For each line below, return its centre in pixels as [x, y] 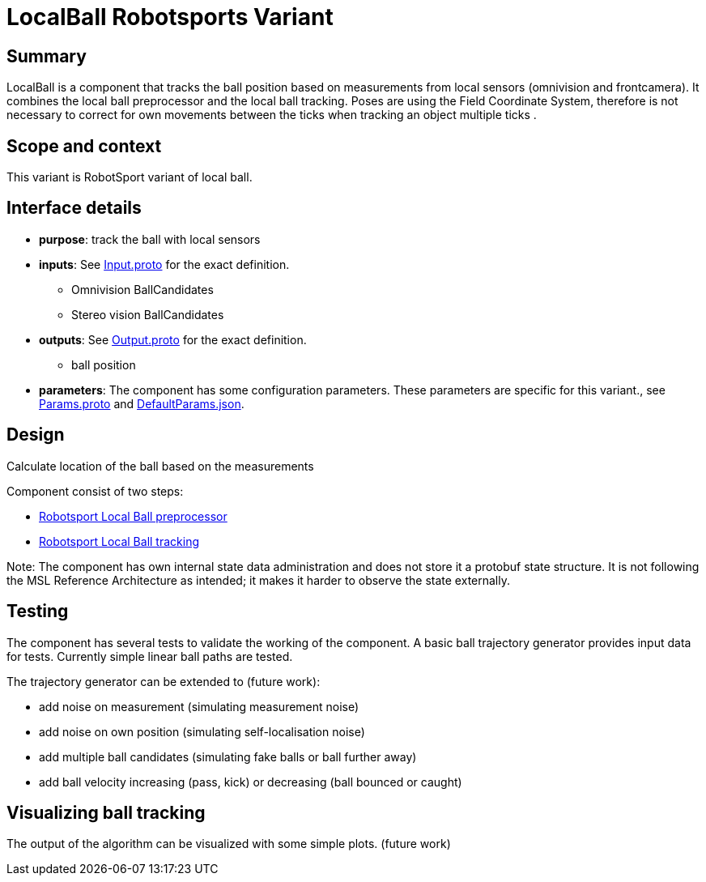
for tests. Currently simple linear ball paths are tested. [150, 656]
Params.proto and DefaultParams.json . [142, 403]
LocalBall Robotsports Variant [170, 17]
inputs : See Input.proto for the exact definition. [164, 264]
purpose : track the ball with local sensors [150, 239]
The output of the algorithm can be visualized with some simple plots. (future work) [229, 844]
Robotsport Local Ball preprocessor [133, 516]
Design [36, 435]
